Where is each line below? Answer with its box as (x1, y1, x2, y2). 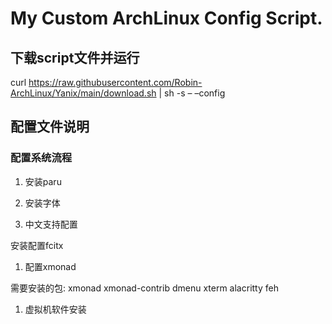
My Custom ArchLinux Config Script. (10, 7, 323, 30)
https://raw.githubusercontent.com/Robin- (28, 77, 203, 88)
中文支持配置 (24, 218, 78, 230)
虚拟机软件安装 (24, 303, 87, 315)
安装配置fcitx (10, 239, 64, 251)
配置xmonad (24, 260, 77, 272)
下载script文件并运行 (10, 49, 140, 66)
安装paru (24, 175, 62, 187)
